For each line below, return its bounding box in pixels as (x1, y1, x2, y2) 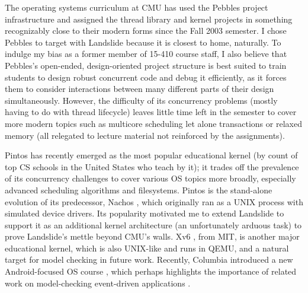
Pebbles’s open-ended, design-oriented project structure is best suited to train (5, 59, 287, 71)
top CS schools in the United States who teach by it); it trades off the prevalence (5, 160, 299, 173)
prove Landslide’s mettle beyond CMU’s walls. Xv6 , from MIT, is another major (5, 230, 300, 243)
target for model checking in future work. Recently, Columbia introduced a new (5, 253, 293, 266)
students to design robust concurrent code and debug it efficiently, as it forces (5, 71, 287, 83)
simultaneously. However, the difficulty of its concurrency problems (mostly (5, 94, 278, 106)
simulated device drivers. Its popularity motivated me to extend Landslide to (5, 207, 284, 219)
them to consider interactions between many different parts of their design (5, 82, 274, 95)
